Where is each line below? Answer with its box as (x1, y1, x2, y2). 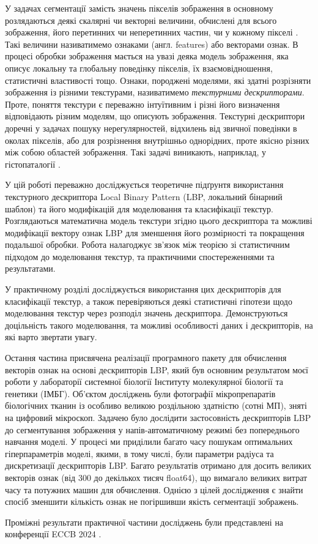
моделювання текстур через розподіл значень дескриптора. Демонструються (5, 307, 288, 319)
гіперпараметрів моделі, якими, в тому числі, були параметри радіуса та (5, 447, 274, 460)
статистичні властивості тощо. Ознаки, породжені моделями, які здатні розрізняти (5, 73, 311, 86)
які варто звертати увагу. (5, 330, 97, 343)
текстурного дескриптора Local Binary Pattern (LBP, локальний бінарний (5, 190, 283, 203)
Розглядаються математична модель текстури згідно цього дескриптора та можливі (5, 214, 312, 227)
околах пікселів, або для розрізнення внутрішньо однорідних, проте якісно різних (5, 133, 309, 146)
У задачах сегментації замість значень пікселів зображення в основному (5, 2, 273, 14)
